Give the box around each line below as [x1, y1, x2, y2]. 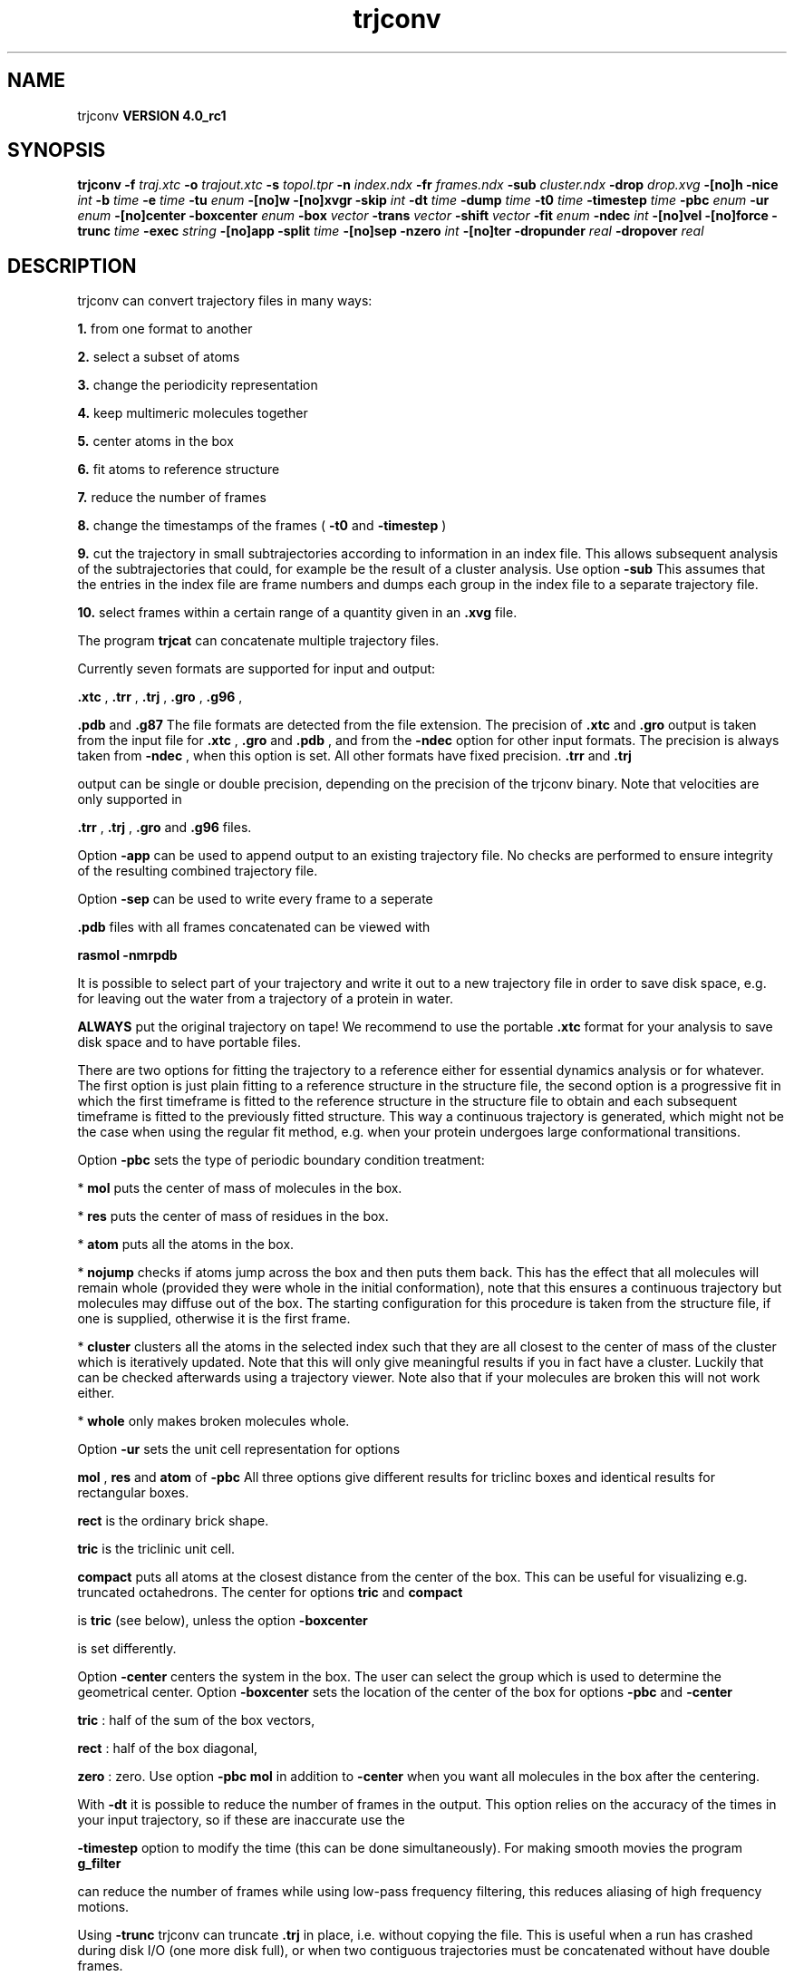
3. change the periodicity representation [77, 377, 318, 393]
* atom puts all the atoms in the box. [77, 1236, 295, 1253]
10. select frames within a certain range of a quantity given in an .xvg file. [77, 605, 518, 621]
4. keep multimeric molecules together [77, 405, 308, 421]
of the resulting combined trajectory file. [77, 863, 318, 879]
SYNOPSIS [7, 139, 106, 162]
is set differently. [77, 1641, 177, 1657]
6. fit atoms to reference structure [77, 461, 280, 478]
